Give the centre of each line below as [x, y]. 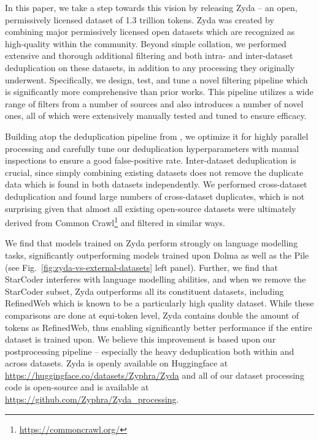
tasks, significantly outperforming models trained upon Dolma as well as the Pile [157, 255]
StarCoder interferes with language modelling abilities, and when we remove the [156, 279]
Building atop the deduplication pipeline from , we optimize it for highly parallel [157, 136]
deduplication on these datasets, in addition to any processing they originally [150, 67]
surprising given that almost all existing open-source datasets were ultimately [151, 208]
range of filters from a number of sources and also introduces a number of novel [154, 103]
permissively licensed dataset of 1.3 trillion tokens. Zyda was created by [140, 19]
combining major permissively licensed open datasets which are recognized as [150, 32]
